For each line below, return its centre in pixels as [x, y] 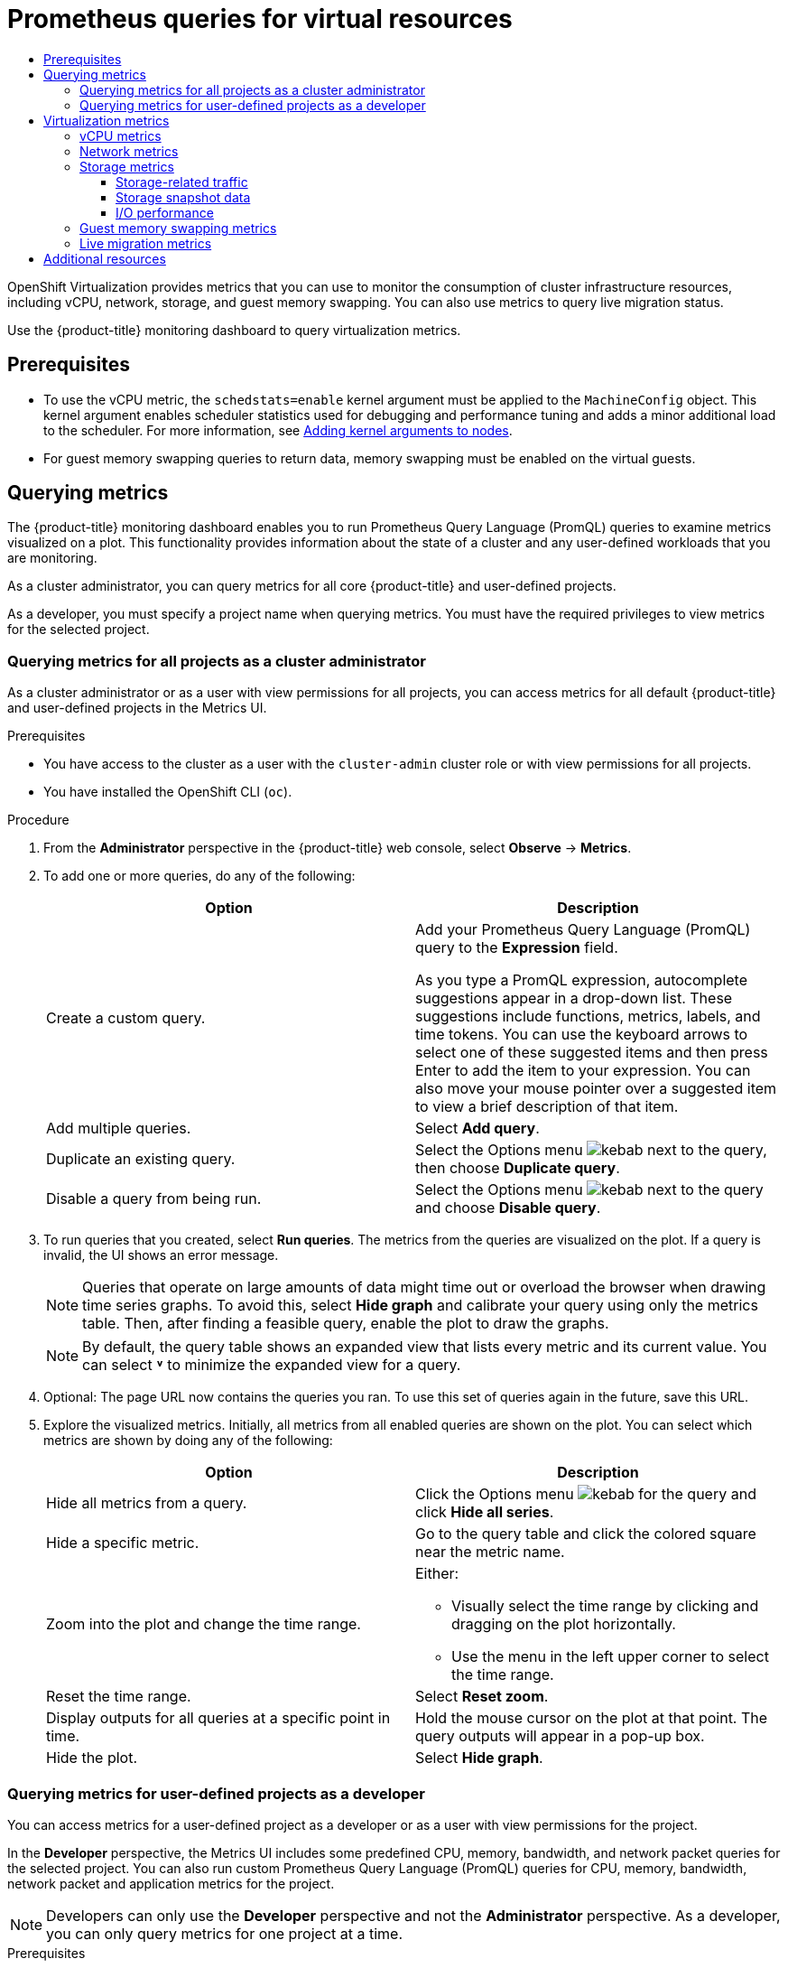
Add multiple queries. [119, 1129]
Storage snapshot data [183, 197]
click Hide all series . [485, 1512]
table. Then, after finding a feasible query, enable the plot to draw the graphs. [346, 1324]
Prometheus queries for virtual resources [260, 19]
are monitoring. [52, 558]
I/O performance [165, 212]
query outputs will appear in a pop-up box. [560, 1736]
